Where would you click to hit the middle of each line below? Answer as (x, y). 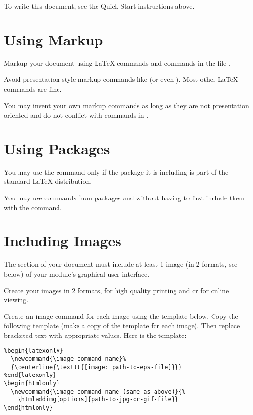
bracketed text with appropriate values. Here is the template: (95, 335)
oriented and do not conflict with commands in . (76, 115)
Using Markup (54, 39)
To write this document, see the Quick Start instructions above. (99, 6)
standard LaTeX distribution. (48, 181)
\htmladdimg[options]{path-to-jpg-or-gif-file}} (98, 400)
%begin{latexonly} (34, 351)
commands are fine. (33, 89)
